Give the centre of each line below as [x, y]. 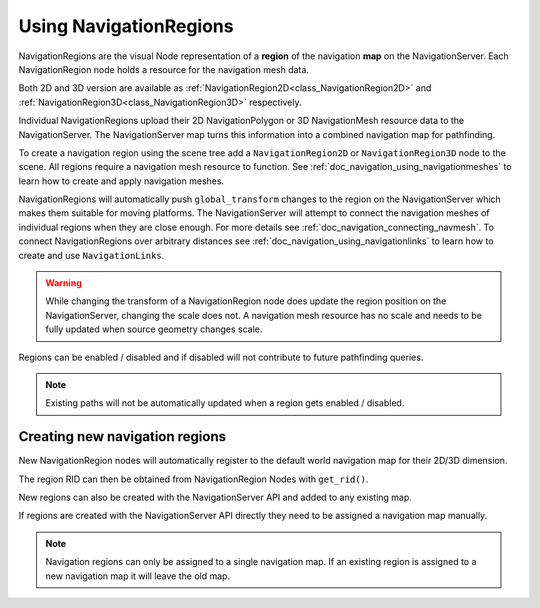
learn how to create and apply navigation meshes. [121, 181]
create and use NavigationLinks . [91, 255]
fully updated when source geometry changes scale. [154, 329]
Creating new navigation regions [122, 436]
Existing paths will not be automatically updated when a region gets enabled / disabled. [225, 403]
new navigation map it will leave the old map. [137, 576]
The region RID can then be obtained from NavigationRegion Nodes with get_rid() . [193, 479]
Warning [63, 283]
